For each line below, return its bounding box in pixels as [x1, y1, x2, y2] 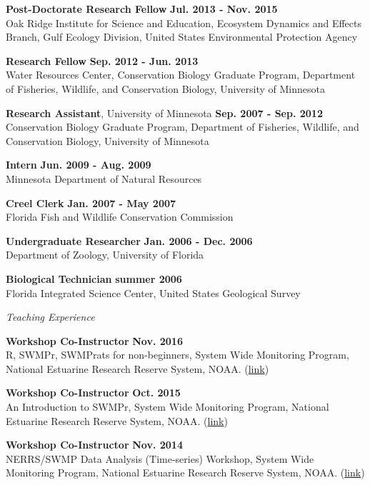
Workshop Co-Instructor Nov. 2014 [6, 437, 183, 452]
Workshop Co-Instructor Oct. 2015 [6, 385, 181, 400]
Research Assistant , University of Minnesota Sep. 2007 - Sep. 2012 [6, 105, 323, 120]
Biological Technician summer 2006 [6, 271, 182, 286]
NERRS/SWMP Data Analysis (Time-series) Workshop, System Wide [6, 451, 314, 466]
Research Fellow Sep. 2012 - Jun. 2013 [6, 53, 199, 68]
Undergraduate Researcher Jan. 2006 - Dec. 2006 [6, 233, 253, 248]
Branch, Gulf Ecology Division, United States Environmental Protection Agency [6, 29, 358, 44]
